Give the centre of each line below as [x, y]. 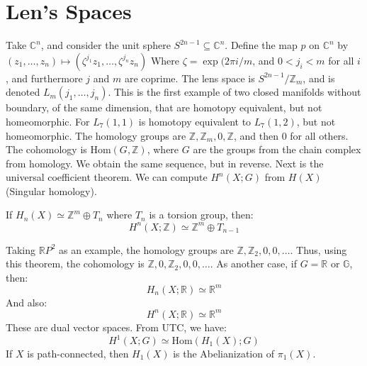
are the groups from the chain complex [277, 149]
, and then [256, 135]
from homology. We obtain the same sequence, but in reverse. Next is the [165, 163]
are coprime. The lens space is [190, 78]
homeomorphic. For [48, 121]
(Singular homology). [51, 190]
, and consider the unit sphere [106, 45]
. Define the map [261, 45]
